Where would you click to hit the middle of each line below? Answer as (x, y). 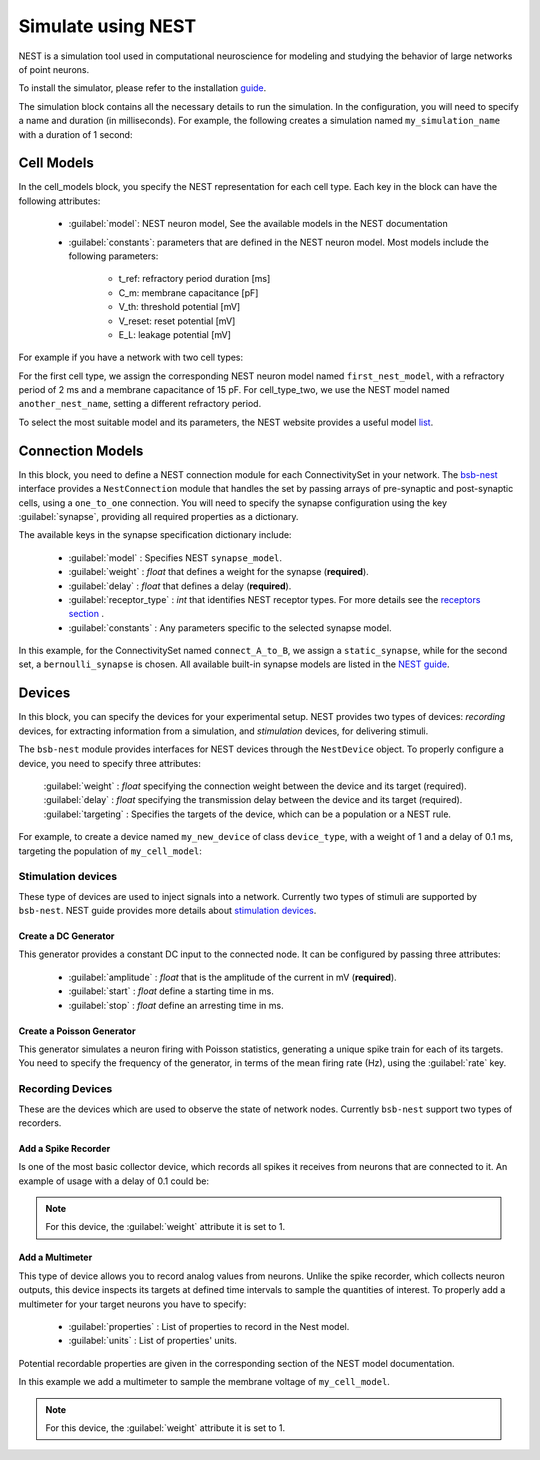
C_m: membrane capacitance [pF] (188, 292)
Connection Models (81, 450)
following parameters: (113, 256)
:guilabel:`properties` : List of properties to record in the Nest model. (209, 1327)
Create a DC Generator (66, 936)
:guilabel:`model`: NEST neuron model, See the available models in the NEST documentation (258, 224)
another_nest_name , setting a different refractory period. (140, 404)
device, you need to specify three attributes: (110, 763)
